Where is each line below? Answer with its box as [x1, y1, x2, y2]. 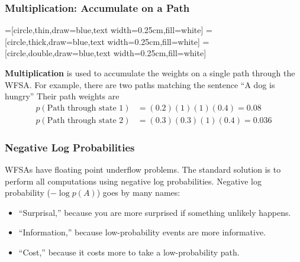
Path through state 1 [47, 103, 124, 112]
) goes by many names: [96, 186, 180, 199]
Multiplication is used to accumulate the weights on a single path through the [5, 67, 295, 79]
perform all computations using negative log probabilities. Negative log [5, 174, 262, 187]
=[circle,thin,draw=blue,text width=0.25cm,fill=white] [5, 24, 204, 36]
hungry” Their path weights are [5, 90, 120, 102]
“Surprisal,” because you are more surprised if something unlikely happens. [18, 206, 291, 218]
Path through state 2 [47, 116, 124, 125]
